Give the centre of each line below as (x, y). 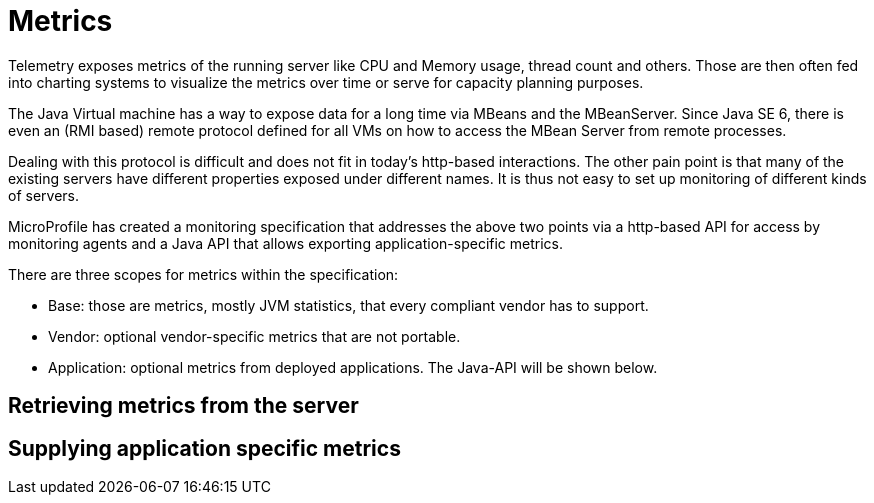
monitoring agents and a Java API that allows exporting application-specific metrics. (286, 243)
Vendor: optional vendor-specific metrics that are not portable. (254, 336)
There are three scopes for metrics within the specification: (203, 274)
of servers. (44, 195)
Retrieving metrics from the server (183, 406)
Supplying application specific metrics (204, 448)
